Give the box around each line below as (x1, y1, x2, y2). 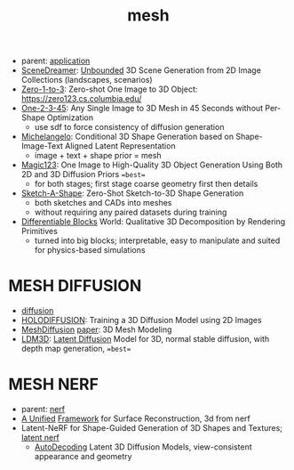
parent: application (20, 55, 91, 67)
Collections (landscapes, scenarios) (20, 75, 153, 85)
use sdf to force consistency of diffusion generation (34, 122, 225, 133)
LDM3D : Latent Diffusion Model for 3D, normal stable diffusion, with (20, 334, 270, 344)
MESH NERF (8, 375, 99, 394)
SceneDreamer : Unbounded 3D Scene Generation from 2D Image (20, 65, 261, 76)
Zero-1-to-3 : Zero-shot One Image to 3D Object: (20, 84, 198, 94)
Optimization (46, 112, 94, 123)
